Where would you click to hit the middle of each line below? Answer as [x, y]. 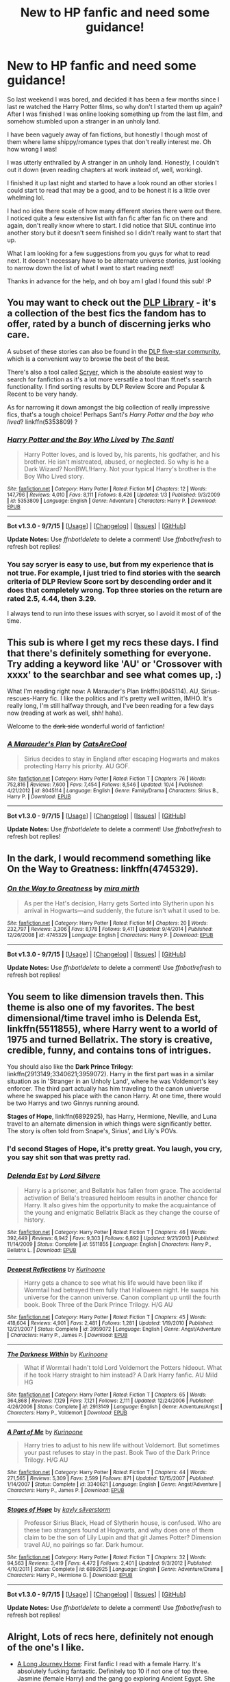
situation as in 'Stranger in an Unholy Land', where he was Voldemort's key [113, 1081]
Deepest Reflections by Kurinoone [56, 1270]
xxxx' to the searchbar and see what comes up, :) [114, 675]
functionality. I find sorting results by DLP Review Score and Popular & [106, 386]
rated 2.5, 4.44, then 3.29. [52, 598]
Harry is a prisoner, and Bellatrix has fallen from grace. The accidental [123, 1191]
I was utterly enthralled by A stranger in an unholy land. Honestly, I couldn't [113, 162]
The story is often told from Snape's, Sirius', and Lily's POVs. [92, 1130]
